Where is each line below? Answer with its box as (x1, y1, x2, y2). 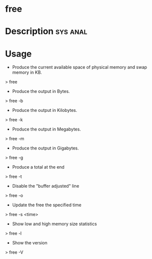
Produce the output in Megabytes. (12, 126, 81, 132)
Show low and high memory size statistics (12, 221, 97, 227)
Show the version (12, 240, 48, 246)
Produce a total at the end (12, 164, 65, 170)
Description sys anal (5, 26, 87, 37)
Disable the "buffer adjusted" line (12, 183, 80, 189)
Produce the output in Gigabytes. (12, 145, 79, 151)
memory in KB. (12, 69, 43, 75)
